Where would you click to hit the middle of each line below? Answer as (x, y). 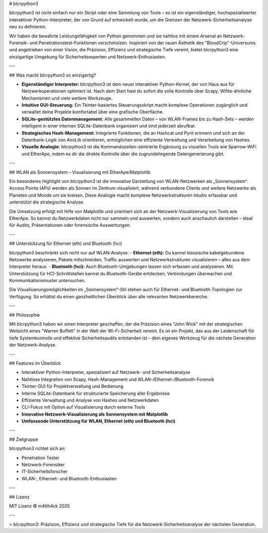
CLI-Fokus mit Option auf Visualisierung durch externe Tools (83, 407)
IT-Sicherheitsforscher (45, 472)
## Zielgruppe (24, 439)
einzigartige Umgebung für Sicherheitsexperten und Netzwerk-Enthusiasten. (88, 57)
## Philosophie (25, 315)
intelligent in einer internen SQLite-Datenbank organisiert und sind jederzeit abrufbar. (109, 126)
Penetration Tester (40, 457)
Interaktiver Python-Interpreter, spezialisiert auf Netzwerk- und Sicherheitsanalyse (106, 372)
